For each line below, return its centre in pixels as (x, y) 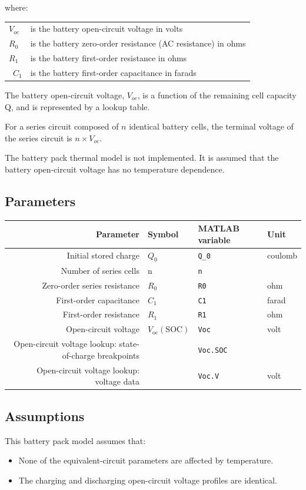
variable (214, 239)
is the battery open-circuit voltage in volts (107, 29)
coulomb (282, 255)
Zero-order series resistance (91, 285)
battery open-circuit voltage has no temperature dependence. (115, 169)
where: (16, 7)
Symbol (163, 234)
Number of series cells (100, 270)
